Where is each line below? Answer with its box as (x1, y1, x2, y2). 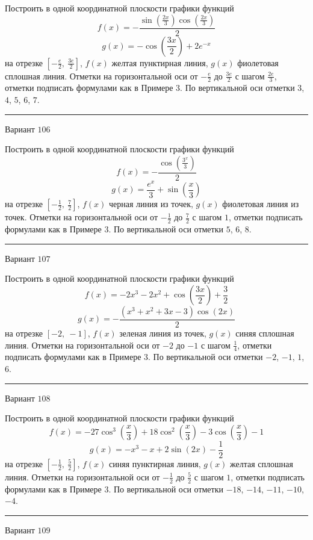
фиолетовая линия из (222, 197, 299, 210)
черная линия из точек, (109, 197, 193, 210)
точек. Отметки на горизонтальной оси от (5, 211, 158, 223)
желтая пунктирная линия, (111, 56, 208, 69)
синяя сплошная (235, 327, 294, 340)
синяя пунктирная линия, (109, 457, 201, 470)
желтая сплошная (230, 457, 293, 470)
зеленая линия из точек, (119, 327, 206, 340)
